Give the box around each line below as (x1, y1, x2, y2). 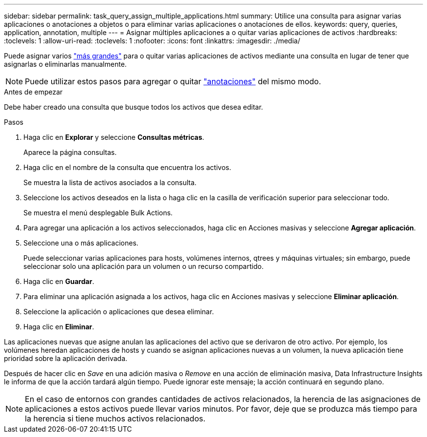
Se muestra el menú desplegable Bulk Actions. (23, 209, 173, 217)
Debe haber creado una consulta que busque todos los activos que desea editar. (4, 103, 263, 111)
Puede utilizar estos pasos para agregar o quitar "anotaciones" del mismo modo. (25, 76, 321, 86)
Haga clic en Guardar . (23, 277, 95, 285)
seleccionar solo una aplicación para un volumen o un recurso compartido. (23, 262, 264, 270)
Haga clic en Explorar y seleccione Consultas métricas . (23, 133, 204, 141)
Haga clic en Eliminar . (23, 323, 95, 331)
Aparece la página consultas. (23, 148, 117, 156)
